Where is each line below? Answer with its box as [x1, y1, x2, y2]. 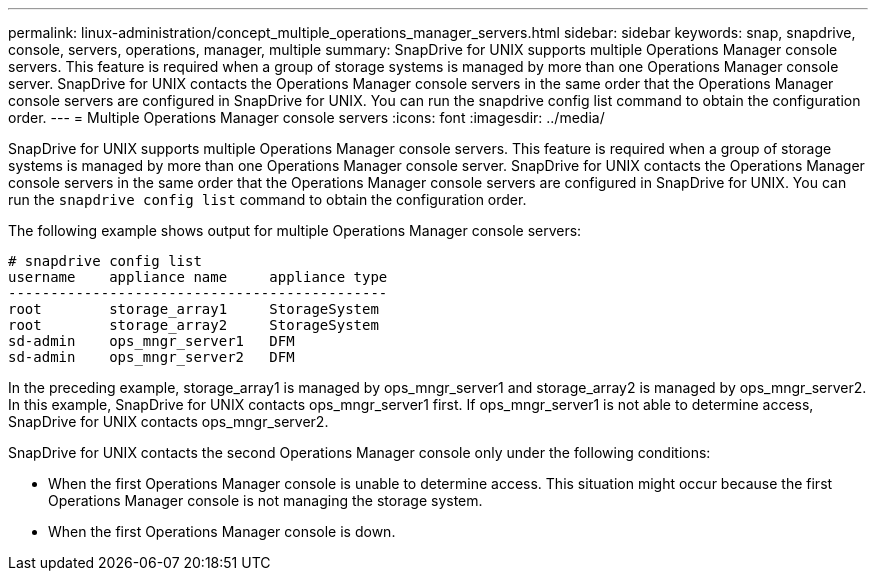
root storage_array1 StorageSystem [8, 301, 379, 317]
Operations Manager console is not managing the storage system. [48, 492, 483, 509]
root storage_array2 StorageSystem [8, 317, 379, 333]
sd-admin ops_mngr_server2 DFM [8, 349, 295, 365]
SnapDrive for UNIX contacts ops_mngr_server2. [8, 413, 329, 430]
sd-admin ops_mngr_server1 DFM [8, 333, 295, 349]
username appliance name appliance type [8, 269, 388, 285]
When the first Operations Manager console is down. [48, 523, 396, 540]
